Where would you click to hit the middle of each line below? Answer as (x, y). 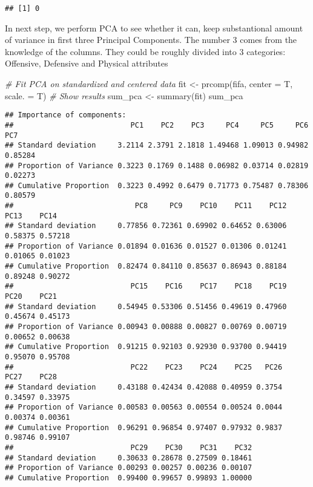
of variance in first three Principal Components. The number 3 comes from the (151, 40)
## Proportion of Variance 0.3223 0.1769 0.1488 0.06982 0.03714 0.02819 (157, 165)
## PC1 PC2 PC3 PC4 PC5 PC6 (157, 125)
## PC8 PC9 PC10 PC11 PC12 (146, 206)
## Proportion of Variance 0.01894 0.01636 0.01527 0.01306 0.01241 (146, 246)
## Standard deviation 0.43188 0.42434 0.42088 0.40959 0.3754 (144, 387)
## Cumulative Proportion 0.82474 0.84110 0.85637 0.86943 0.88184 (146, 266)
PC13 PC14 (31, 216)
